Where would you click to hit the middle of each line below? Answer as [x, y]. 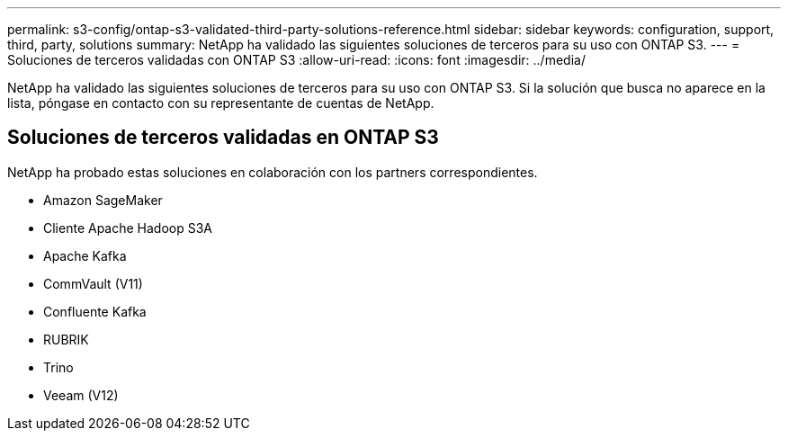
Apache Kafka [85, 255]
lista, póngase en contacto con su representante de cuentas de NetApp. [221, 103]
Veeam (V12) [81, 395]
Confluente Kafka [95, 311]
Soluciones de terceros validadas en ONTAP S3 [223, 138]
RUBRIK [66, 339]
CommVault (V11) [93, 283]
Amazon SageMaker [103, 200]
